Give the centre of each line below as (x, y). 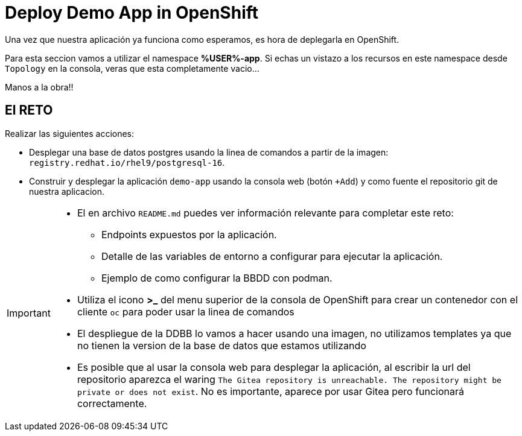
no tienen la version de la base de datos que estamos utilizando (221, 345)
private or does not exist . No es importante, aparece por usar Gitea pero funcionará (271, 391)
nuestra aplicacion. (67, 191)
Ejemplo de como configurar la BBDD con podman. (217, 278)
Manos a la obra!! (39, 87)
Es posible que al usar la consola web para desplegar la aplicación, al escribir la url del (274, 367)
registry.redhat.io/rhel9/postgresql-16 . (127, 162)
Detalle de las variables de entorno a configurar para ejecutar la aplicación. (272, 256)
